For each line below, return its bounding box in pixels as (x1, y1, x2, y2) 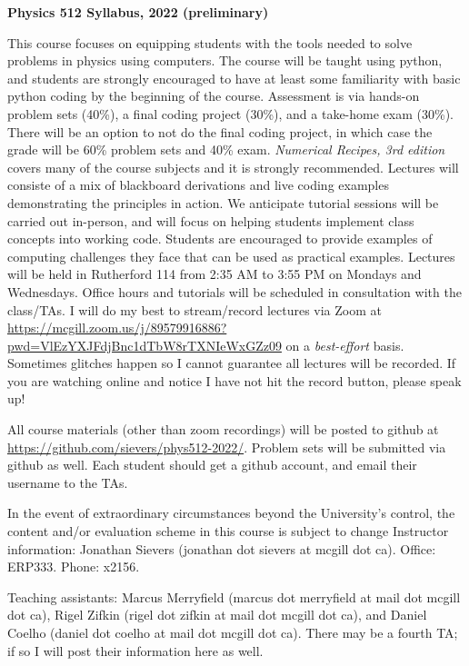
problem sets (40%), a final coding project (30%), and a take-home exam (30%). (7, 104, 454, 123)
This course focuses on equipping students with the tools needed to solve (7, 33, 413, 52)
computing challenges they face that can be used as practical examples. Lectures (7, 246, 455, 265)
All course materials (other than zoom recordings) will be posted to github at (7, 420, 439, 439)
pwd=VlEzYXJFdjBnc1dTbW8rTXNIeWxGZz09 (7, 335, 282, 354)
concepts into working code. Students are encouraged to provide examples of (7, 229, 433, 248)
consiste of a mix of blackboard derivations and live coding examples (7, 175, 389, 194)
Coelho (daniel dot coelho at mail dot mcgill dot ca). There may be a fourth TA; (7, 623, 458, 641)
